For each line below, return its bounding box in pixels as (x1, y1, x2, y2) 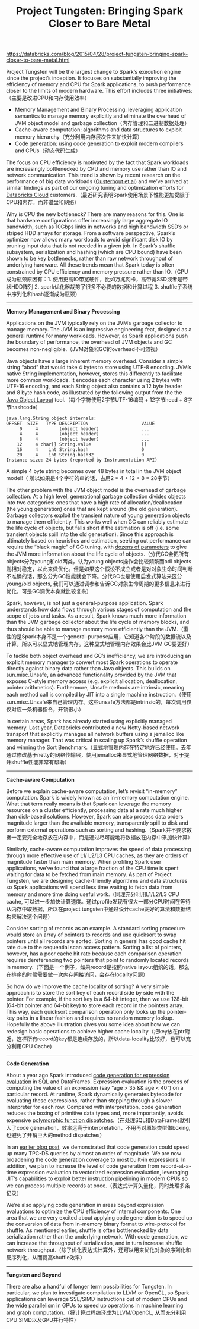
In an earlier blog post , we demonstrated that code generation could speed (6, 1143, 190, 1151)
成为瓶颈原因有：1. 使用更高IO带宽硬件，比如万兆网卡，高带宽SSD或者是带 (6, 275, 188, 283)
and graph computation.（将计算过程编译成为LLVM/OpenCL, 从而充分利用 (6, 1309, 187, 1316)
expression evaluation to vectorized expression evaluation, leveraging (18, 1169, 188, 1176)
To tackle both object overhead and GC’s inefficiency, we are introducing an (6, 653, 191, 660)
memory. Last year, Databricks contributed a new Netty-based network (6, 724, 180, 731)
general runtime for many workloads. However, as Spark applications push (6, 332, 188, 340)
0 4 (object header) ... (19, 426, 150, 432)
